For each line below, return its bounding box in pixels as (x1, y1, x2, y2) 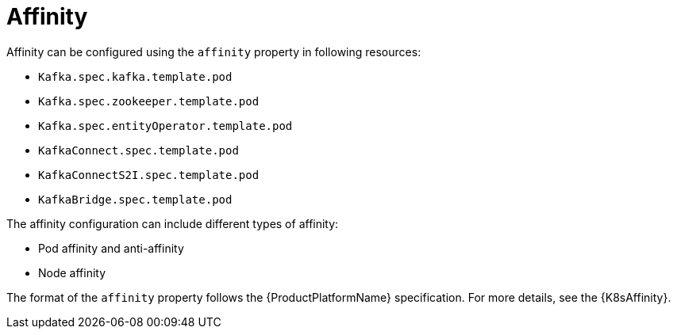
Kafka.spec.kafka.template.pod (38, 70, 233, 83)
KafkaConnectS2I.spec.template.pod (38, 168, 260, 181)
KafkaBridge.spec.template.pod (38, 192, 233, 206)
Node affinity (38, 265, 106, 280)
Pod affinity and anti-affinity (38, 241, 184, 255)
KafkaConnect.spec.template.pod (38, 143, 239, 157)
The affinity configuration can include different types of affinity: (6, 216, 339, 230)
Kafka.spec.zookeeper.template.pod (38, 94, 260, 108)
